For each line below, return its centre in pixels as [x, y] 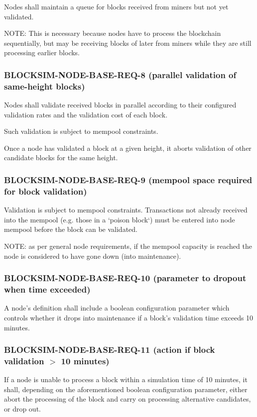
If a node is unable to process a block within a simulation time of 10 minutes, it [126, 379]
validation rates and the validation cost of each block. [86, 114]
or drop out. [22, 409]
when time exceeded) [47, 289]
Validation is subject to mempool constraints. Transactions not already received [126, 210]
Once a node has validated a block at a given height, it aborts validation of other [128, 148]
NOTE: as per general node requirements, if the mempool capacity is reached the [128, 246]
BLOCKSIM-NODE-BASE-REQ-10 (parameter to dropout [125, 278]
